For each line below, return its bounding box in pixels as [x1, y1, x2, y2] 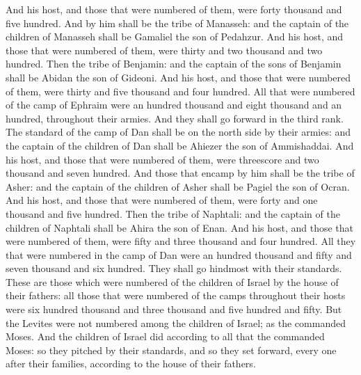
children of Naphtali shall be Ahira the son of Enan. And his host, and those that [6, 220, 354, 234]
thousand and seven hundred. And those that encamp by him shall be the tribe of [6, 166, 355, 180]
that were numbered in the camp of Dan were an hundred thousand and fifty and [6, 247, 352, 262]
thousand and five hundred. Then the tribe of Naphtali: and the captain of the [6, 206, 340, 221]
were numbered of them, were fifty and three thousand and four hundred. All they [6, 234, 356, 248]
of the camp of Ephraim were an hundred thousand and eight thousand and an [6, 97, 342, 112]
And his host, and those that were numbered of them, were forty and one [6, 193, 318, 207]
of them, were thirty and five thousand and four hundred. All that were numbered [6, 83, 355, 98]
